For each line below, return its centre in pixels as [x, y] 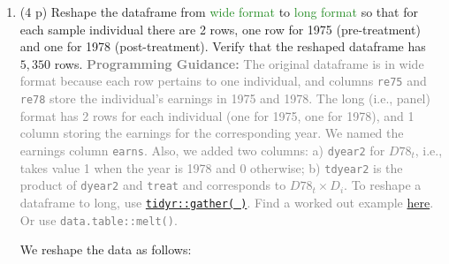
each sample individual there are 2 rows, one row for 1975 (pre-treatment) [220, 29]
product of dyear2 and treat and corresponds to [153, 185]
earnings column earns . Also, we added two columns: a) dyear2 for [202, 150]
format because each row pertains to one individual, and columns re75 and [223, 81]
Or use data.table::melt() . [99, 219]
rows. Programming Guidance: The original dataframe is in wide [239, 63]
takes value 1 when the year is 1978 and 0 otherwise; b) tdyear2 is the [211, 167]
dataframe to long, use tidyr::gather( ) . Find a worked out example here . [227, 202]
